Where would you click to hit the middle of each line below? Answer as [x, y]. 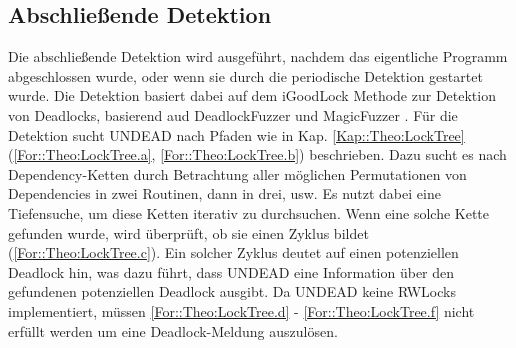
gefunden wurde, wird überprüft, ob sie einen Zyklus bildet [188, 232]
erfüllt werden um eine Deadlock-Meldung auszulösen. [173, 330]
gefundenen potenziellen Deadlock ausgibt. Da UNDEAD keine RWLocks [232, 291]
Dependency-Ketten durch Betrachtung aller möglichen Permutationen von [237, 173]
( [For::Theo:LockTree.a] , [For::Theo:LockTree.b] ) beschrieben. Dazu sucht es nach [257, 154]
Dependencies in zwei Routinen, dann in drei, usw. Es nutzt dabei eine [224, 193]
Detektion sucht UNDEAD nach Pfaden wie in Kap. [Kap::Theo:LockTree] [236, 134]
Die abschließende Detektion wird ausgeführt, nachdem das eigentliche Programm [258, 56]
